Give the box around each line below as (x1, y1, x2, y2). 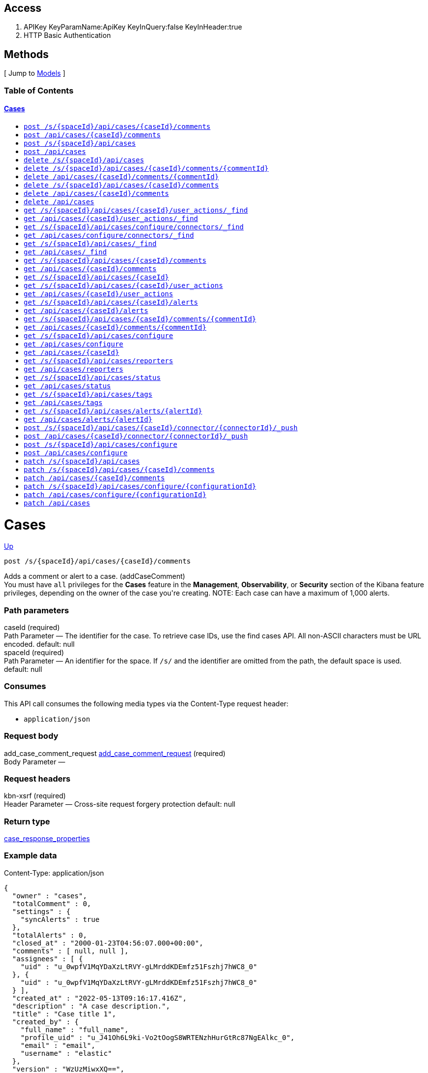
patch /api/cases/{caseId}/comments (24, 473, 165, 482)
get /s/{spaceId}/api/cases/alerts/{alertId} (24, 407, 202, 415)
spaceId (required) (4, 648, 64, 657)
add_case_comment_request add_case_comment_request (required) (4, 749, 226, 757)
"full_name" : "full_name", (20, 1025, 129, 1034)
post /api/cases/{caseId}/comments (24, 130, 161, 139)
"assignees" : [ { (12, 954, 83, 963)
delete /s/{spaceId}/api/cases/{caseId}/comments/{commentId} (24, 164, 269, 172)
